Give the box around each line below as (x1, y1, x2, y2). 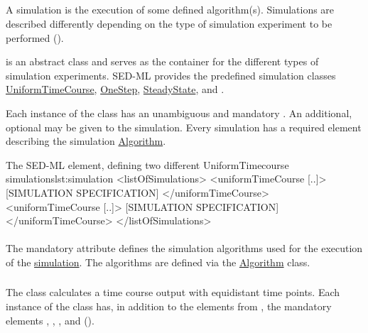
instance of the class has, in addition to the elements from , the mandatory (6, 299, 332, 313)
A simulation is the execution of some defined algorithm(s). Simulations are (6, 2, 335, 17)
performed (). (6, 30, 64, 45)
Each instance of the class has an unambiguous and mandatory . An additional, (6, 105, 352, 120)
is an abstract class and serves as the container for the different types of (6, 54, 319, 69)
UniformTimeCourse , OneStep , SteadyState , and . (6, 82, 224, 97)
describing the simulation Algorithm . (6, 133, 166, 148)
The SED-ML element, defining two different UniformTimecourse (6, 157, 289, 172)
